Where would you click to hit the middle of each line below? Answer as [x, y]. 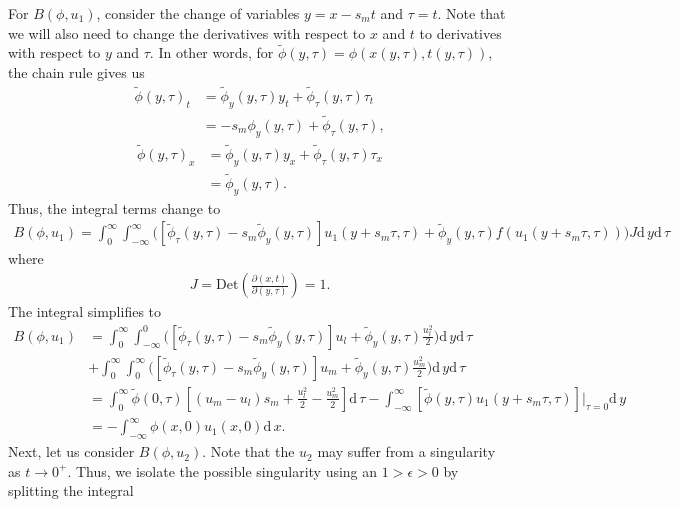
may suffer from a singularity [406, 451]
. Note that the [248, 451]
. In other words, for [211, 52]
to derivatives [460, 32]
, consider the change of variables [198, 13]
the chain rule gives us [76, 72]
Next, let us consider [71, 451]
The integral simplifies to [85, 311]
